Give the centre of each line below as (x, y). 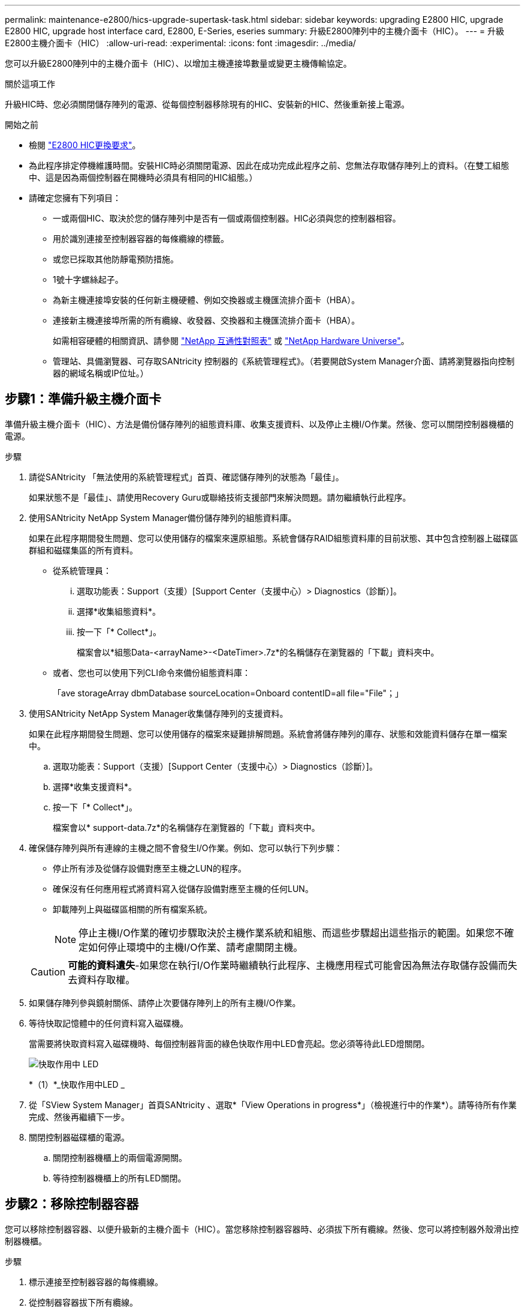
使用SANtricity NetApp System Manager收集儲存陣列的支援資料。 (159, 713)
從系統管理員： (82, 570)
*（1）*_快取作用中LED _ (77, 1084)
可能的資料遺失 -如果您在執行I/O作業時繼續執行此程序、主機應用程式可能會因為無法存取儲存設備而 (288, 965)
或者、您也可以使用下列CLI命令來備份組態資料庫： (152, 672)
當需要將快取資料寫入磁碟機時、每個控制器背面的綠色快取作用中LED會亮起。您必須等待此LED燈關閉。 (229, 1043)
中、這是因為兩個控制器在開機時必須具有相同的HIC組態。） (143, 177)
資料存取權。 (106, 979)
